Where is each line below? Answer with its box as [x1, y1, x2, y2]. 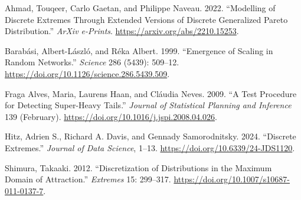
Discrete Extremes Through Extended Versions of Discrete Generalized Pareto [5, 13, 288, 25]
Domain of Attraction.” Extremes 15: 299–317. [5, 173, 171, 185]
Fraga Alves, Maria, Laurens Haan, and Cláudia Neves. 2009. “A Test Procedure [5, 87, 297, 99]
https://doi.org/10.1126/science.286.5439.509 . [5, 67, 170, 79]
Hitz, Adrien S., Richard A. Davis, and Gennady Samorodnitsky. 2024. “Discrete [5, 130, 296, 142]
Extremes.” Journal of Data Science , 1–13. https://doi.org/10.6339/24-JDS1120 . [5, 141, 295, 154]
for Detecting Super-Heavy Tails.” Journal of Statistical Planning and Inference [5, 99, 292, 111]
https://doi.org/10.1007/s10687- [174, 173, 290, 185]
